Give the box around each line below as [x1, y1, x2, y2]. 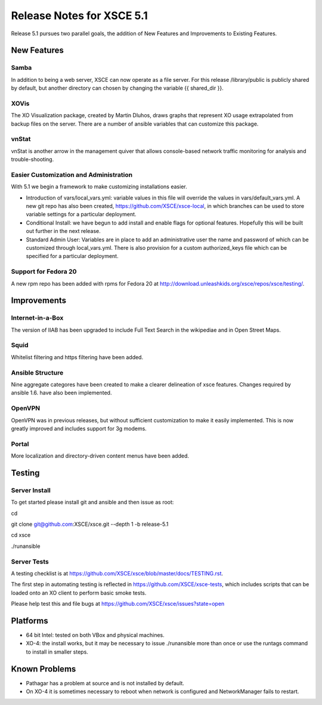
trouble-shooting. [11, 156, 54, 163]
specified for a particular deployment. [26, 253, 119, 260]
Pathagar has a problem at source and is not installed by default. [26, 679, 185, 686]
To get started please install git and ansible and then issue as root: [11, 499, 174, 506]
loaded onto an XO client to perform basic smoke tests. [11, 589, 147, 596]
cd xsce [11, 532, 31, 539]
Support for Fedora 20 [11, 268, 77, 276]
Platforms [11, 615, 48, 626]
